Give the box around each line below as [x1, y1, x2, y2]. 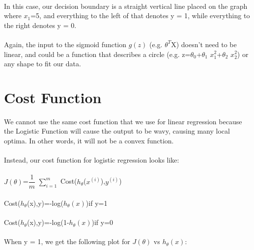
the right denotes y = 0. [4, 20, 77, 30]
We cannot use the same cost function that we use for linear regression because [4, 116, 242, 126]
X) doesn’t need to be [171, 39, 237, 49]
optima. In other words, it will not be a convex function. [4, 135, 174, 145]
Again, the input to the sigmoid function [4, 39, 127, 49]
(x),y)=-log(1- [27, 217, 69, 227]
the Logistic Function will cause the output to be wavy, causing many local [4, 126, 230, 136]
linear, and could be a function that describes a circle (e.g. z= [4, 49, 191, 59]
